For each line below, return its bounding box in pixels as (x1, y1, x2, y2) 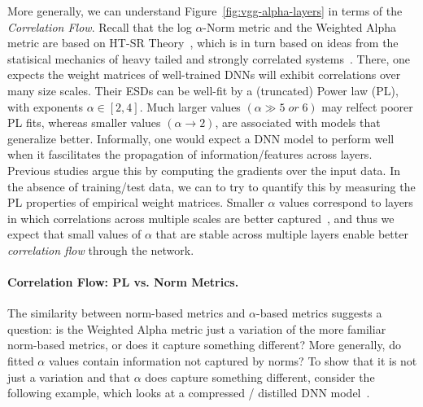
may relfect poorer (321, 98, 413, 115)
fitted (7, 352, 34, 370)
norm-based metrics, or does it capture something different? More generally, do (7, 336, 401, 353)
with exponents (7, 98, 84, 115)
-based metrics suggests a (256, 304, 382, 322)
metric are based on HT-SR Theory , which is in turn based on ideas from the (7, 34, 399, 51)
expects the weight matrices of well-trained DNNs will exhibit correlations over (7, 66, 401, 83)
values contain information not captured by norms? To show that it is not (48, 352, 417, 370)
